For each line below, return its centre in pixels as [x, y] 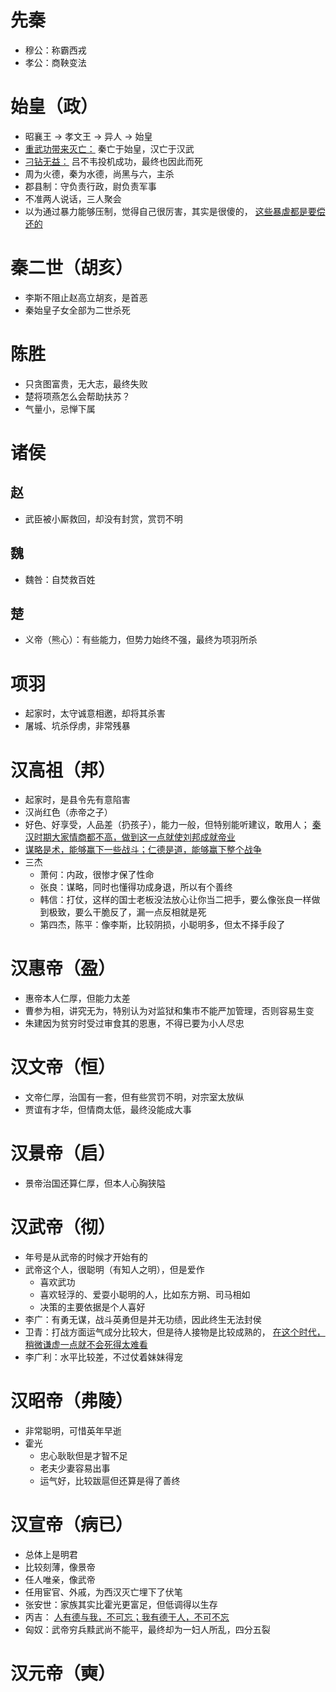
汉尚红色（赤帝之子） [68, 812]
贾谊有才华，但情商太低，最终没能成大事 [108, 1110]
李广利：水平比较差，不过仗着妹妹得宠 [103, 1357]
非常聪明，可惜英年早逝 [73, 1430]
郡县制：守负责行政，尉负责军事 [90, 186]
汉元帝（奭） [63, 1673]
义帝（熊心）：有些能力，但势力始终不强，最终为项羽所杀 [141, 640]
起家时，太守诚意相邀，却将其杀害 [95, 713]
